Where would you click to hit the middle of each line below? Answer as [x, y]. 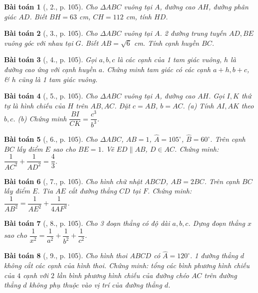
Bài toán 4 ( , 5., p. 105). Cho [51, 96]
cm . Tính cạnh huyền [166, 43]
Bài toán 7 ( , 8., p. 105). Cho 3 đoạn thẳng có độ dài [87, 223]
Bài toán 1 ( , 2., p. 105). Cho [51, 6]
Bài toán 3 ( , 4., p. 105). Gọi [50, 59]
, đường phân [228, 6]
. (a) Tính [198, 105]
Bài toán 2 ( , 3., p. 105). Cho [51, 33]
